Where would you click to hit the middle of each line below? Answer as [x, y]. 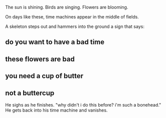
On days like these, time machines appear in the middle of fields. [72, 17]
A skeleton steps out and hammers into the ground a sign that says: [75, 26]
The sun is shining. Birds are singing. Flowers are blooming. [67, 7]
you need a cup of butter [44, 76]
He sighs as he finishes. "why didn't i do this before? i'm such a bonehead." [83, 105]
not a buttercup [30, 93]
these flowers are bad [40, 59]
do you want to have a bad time [55, 42]
